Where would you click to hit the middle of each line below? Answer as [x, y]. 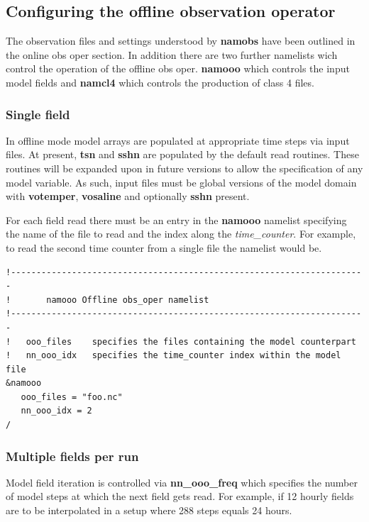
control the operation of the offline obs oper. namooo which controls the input [178, 68]
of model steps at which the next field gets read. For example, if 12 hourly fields [180, 496]
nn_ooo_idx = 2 [56, 411]
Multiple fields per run [72, 456]
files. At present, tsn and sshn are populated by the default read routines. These [182, 154]
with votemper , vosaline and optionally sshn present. [128, 196]
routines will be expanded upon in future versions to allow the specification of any [184, 168]
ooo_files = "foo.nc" [72, 397]
